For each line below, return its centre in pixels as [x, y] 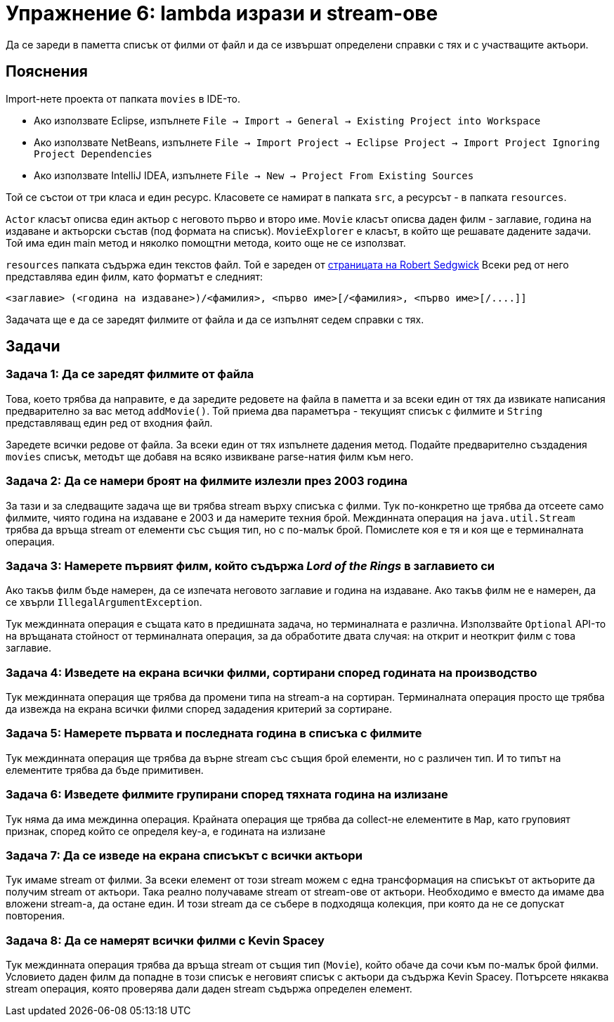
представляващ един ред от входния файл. [109, 422]
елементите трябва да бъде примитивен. [105, 770]
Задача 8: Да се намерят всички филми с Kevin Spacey [165, 940]
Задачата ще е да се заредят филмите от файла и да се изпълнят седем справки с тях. [215, 319]
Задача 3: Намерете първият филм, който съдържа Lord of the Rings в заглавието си [250, 565]
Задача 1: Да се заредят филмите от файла [130, 374]
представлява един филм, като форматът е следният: [135, 276]
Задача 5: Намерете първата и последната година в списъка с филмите [214, 733]
